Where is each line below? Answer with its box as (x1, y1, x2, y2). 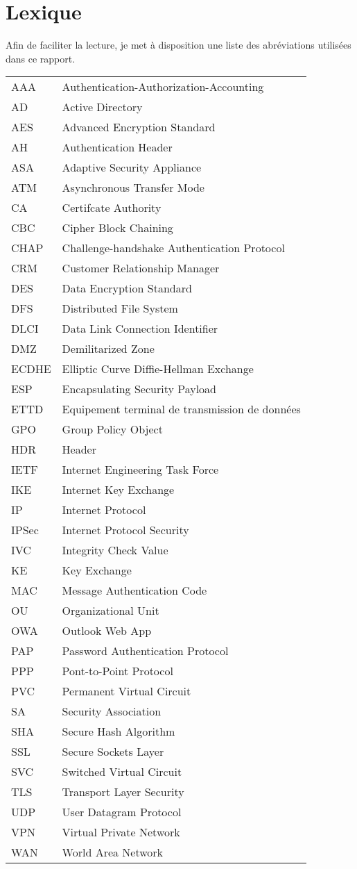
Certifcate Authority (62, 199, 162, 216)
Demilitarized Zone (62, 340, 155, 357)
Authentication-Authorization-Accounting (62, 78, 264, 95)
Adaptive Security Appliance (62, 159, 202, 176)
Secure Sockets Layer (62, 743, 164, 760)
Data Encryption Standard (62, 280, 192, 297)
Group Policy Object (62, 421, 163, 438)
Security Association (62, 703, 162, 720)
